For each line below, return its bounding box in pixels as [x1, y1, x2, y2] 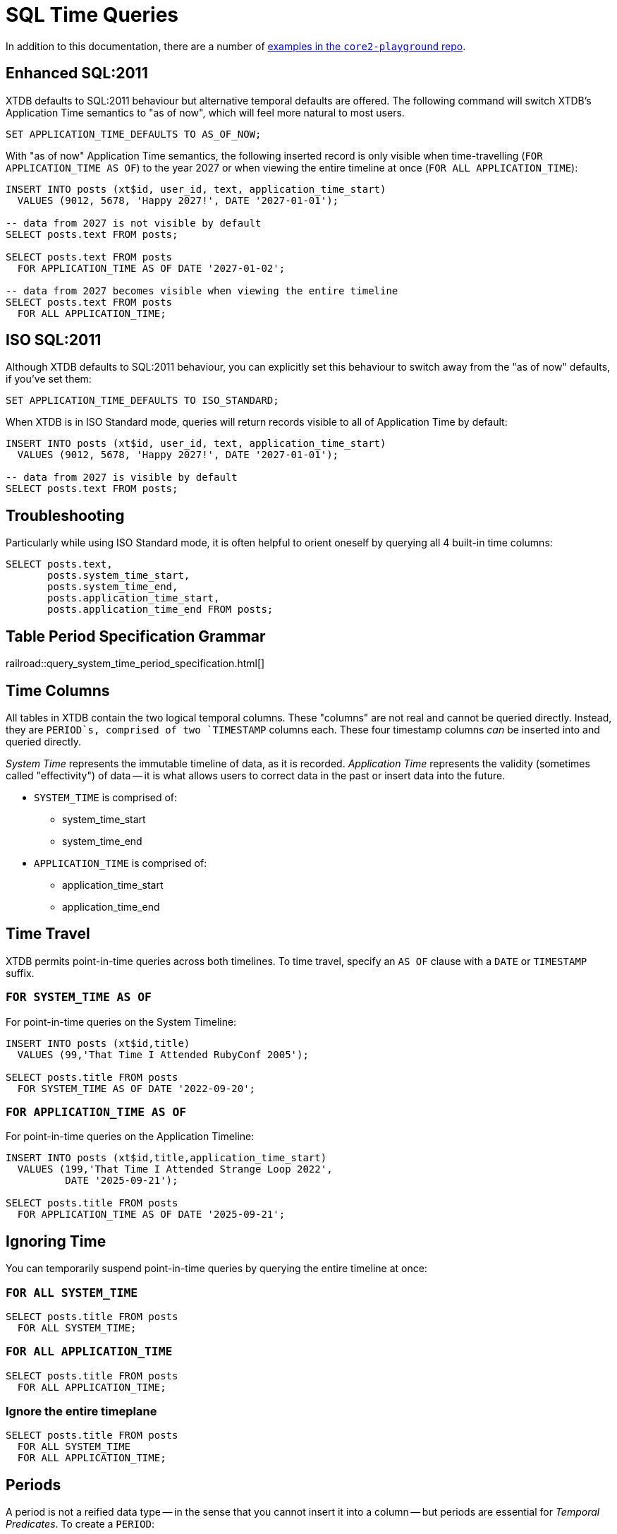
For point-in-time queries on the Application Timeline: [6, 1130, 255, 1143]
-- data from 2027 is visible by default [6, 472, 238, 484]
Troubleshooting [6, 506, 125, 525]
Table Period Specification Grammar [6, 627, 266, 645]
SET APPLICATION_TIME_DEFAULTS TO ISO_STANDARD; [6, 395, 279, 407]
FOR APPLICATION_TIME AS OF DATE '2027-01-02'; [17, 262, 286, 274]
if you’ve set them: [6, 373, 92, 385]
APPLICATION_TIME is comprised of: [34, 856, 207, 869]
